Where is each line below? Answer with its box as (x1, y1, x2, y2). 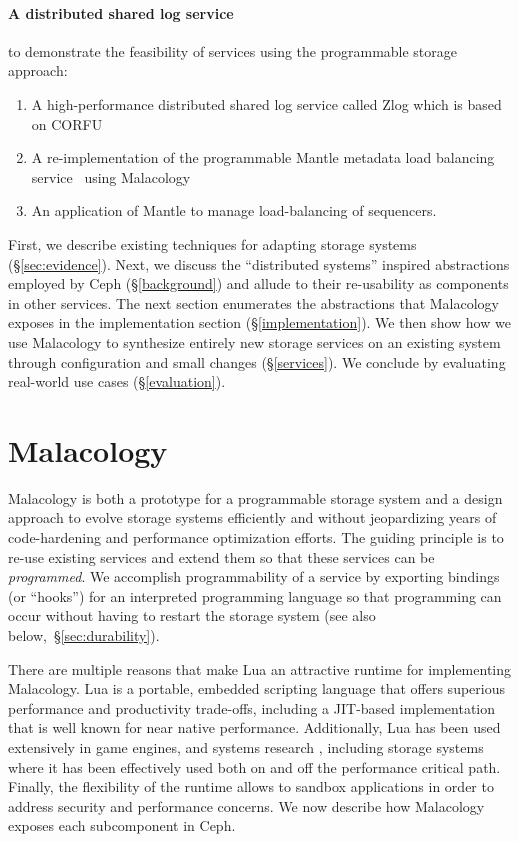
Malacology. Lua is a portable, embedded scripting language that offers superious (8, 678, 505, 699)
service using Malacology (31, 166, 191, 187)
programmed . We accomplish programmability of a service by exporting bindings (8, 566, 500, 587)
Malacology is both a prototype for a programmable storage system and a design (8, 487, 503, 508)
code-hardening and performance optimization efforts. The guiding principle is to (8, 527, 504, 548)
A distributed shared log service (8, 2, 234, 23)
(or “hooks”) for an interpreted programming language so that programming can (8, 585, 502, 606)
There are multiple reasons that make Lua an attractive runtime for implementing (8, 658, 512, 679)
